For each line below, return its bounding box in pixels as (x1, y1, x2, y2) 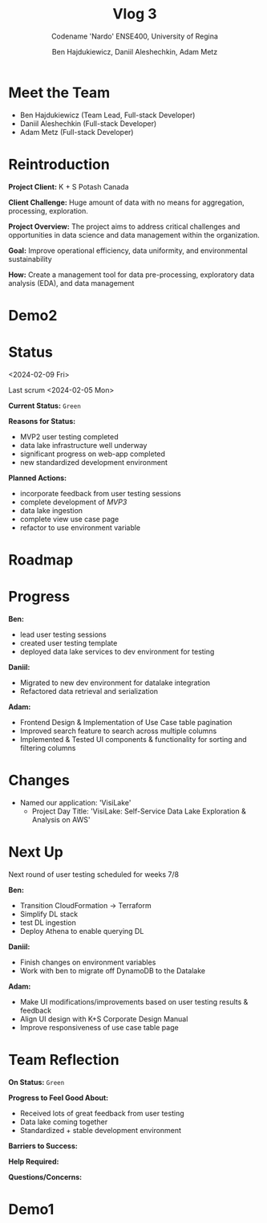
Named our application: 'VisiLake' (19, 797, 131, 807)
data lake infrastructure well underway (19, 440, 148, 450)
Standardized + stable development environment (19, 1125, 182, 1135)
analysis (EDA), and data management (8, 278, 135, 287)
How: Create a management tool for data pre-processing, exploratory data (8, 270, 255, 279)
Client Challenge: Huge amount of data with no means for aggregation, (8, 198, 245, 207)
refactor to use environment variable (19, 523, 141, 532)
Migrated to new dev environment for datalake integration (19, 678, 211, 687)
